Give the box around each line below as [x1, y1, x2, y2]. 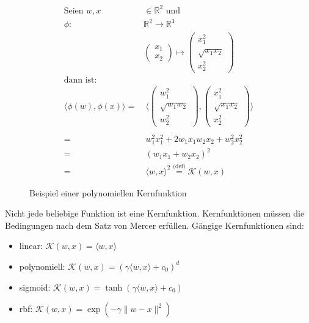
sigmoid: [19, 280, 51, 293]
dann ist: [64, 76, 97, 85]
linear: [19, 239, 43, 252]
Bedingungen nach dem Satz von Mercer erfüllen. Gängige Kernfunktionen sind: [5, 218, 304, 231]
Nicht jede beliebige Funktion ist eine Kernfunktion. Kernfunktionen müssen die [5, 207, 305, 220]
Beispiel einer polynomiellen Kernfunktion [29, 186, 187, 199]
